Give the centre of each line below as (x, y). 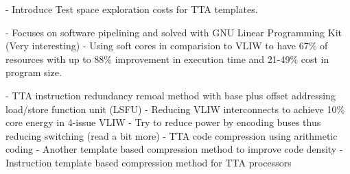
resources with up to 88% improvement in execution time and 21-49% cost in (167, 59)
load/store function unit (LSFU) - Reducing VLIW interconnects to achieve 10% (175, 109)
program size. (34, 72)
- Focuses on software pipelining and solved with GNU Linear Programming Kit (174, 32)
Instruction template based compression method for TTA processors (149, 162)
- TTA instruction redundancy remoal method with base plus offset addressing (171, 95)
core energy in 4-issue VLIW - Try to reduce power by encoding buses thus (163, 122)
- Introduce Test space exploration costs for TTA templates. (132, 9)
